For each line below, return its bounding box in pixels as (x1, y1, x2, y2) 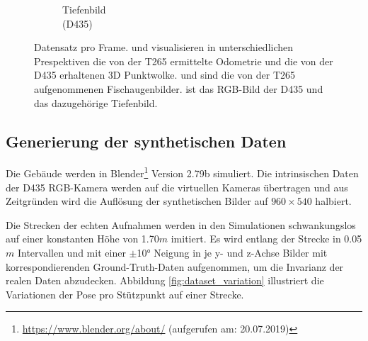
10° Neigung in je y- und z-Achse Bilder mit (137, 245, 328, 259)
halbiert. (315, 194, 352, 208)
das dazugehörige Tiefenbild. (34, 95, 158, 110)
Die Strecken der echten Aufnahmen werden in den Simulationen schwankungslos (6, 217, 356, 232)
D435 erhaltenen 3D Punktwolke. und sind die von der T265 (34, 67, 296, 82)
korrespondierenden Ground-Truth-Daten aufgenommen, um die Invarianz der (6, 259, 344, 274)
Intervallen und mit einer (17, 245, 126, 259)
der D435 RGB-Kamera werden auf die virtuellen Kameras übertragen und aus (6, 179, 348, 194)
